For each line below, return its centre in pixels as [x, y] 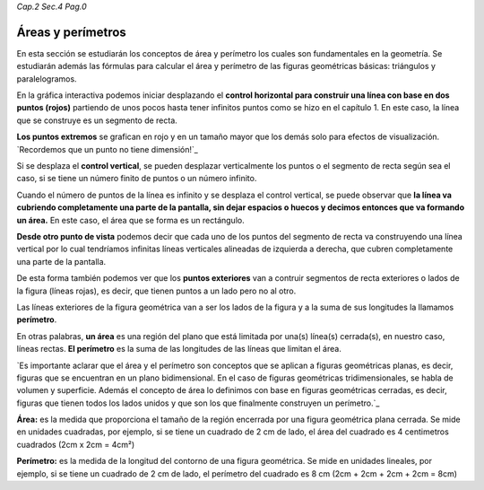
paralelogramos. [47, 79]
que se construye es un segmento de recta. [97, 120]
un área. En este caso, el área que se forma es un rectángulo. [131, 220]
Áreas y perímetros [72, 32]
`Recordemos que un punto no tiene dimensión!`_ [108, 149]
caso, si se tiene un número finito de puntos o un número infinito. [137, 179]
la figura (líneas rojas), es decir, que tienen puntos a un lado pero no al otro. [156, 291]
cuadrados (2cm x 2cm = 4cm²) [76, 444]
